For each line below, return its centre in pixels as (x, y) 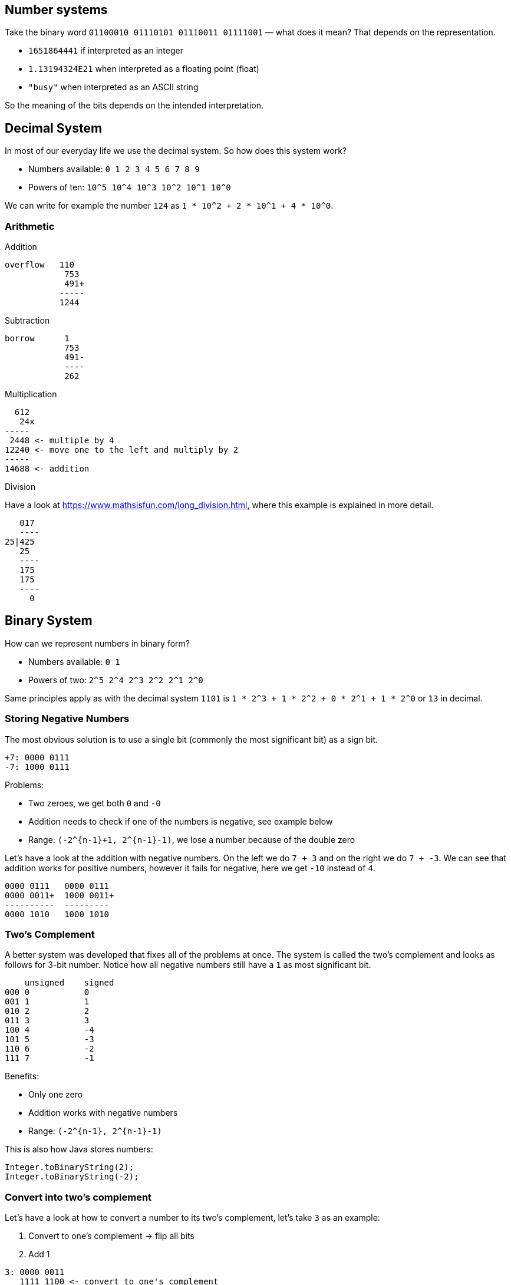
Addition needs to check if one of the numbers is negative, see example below (181, 821)
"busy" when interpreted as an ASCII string (113, 87)
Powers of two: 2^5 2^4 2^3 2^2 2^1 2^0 (116, 680)
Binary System (49, 621)
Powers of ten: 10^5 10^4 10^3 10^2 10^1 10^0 (130, 187)
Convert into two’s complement (78, 1197)
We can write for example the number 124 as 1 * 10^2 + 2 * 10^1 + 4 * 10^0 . (169, 206)
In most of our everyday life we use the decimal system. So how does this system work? (176, 151)
